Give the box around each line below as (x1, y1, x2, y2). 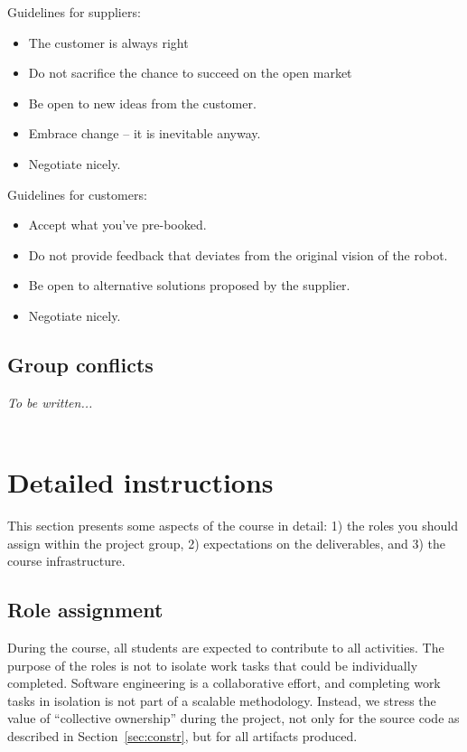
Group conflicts (7, 350, 154, 378)
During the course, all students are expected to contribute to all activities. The (7, 638, 444, 657)
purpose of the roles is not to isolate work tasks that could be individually (7, 655, 418, 674)
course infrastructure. (7, 551, 126, 570)
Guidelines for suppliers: (7, 3, 141, 21)
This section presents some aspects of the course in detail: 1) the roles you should (7, 516, 458, 535)
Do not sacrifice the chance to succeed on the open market (28, 63, 352, 82)
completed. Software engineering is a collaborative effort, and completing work (7, 673, 441, 692)
